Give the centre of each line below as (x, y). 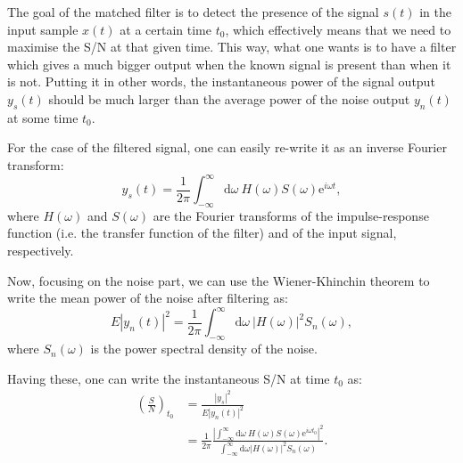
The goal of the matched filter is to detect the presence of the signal (193, 12)
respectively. (41, 251)
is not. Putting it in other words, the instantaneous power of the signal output (221, 81)
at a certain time (165, 29)
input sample (43, 29)
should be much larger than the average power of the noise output (229, 98)
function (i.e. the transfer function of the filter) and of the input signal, (202, 233)
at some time (43, 117)
